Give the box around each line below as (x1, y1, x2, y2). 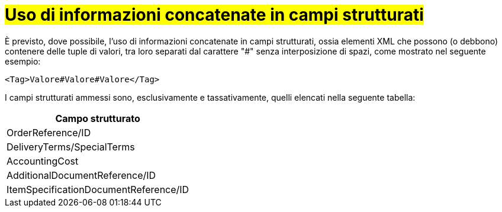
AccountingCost (7, 155, 79, 167)
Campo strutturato (55, 112, 140, 124)
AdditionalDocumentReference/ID (7, 169, 156, 181)
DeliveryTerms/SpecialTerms (7, 140, 135, 153)
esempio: (5, 56, 41, 66)
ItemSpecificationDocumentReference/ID (7, 183, 189, 195)
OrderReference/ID (7, 126, 91, 139)
